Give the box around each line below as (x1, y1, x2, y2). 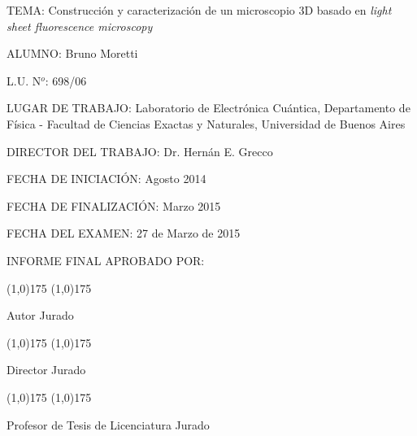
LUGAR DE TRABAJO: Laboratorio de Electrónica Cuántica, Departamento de (7, 99, 410, 116)
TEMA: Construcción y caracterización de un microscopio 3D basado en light (7, 2, 392, 18)
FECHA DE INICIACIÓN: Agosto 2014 (7, 170, 206, 187)
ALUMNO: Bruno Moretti (7, 45, 138, 62)
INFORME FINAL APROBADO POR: (7, 251, 205, 268)
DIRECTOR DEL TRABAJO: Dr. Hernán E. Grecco (7, 142, 273, 159)
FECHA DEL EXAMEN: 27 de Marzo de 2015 (7, 225, 241, 242)
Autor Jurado (7, 307, 74, 324)
